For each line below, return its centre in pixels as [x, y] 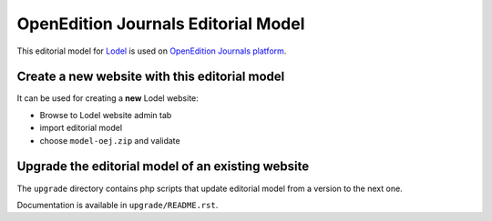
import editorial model [81, 128]
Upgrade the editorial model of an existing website [163, 167]
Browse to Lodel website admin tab [106, 115]
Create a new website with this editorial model [151, 77]
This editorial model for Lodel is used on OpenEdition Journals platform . [152, 51]
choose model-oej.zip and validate [110, 140]
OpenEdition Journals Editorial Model [161, 24]
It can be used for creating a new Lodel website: [108, 98]
